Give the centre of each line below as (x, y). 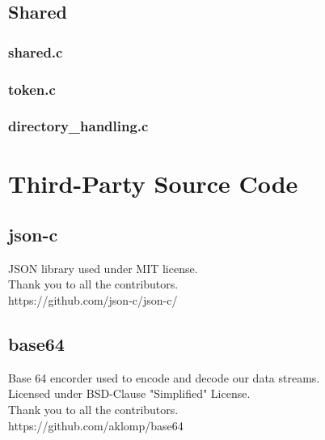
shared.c (36, 51)
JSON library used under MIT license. (103, 268)
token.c (32, 89)
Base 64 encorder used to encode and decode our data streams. (164, 377)
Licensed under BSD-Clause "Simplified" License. (129, 393)
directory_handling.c (78, 126)
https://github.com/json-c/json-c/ (93, 300)
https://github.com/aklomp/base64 (96, 425)
